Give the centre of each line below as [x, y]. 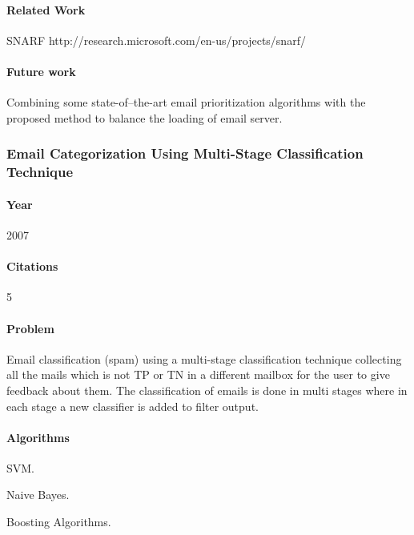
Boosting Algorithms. [59, 522]
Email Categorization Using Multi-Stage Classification [185, 153]
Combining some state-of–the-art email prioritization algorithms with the [186, 102]
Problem [30, 328]
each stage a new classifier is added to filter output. [133, 406]
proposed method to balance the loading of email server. [145, 117]
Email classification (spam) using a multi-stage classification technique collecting [204, 358]
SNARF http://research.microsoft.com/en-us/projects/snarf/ [156, 40]
